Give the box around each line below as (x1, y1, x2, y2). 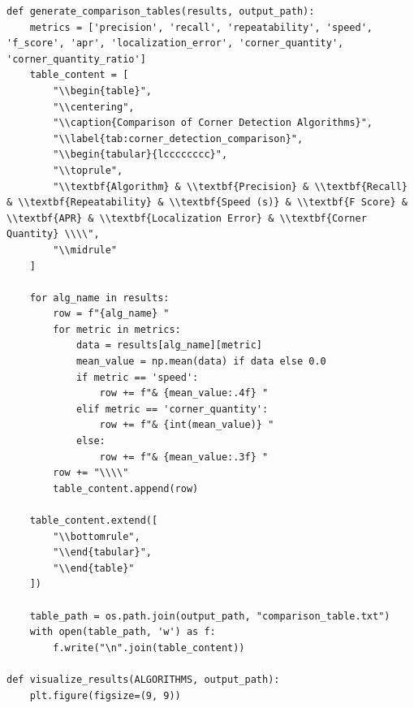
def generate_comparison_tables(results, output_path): (6, 6, 315, 17)
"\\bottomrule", (53, 530, 140, 542)
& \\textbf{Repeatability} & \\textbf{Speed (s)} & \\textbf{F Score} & (6, 196, 408, 209)
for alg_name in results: (29, 291, 170, 304)
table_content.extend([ (29, 515, 158, 526)
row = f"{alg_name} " (53, 308, 170, 320)
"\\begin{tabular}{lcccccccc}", (53, 149, 228, 161)
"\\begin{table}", (53, 84, 152, 97)
